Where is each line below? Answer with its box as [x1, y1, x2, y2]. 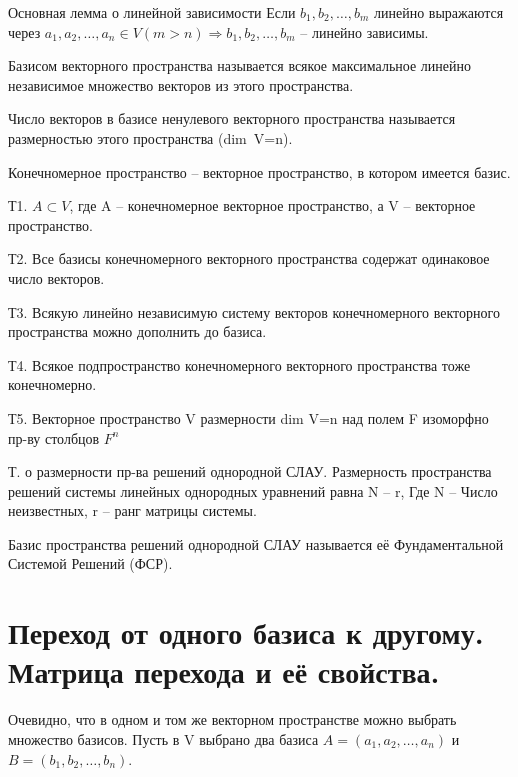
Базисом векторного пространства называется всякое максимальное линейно [8, 55, 472, 76]
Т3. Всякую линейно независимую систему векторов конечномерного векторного [8, 301, 500, 322]
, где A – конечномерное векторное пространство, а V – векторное [69, 195, 476, 216]
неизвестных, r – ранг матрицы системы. [8, 500, 257, 521]
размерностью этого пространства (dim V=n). [8, 127, 293, 148]
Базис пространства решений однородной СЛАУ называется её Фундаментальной [8, 533, 504, 554]
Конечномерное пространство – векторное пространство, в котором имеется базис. [8, 161, 511, 182]
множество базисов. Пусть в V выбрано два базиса [8, 728, 319, 749]
